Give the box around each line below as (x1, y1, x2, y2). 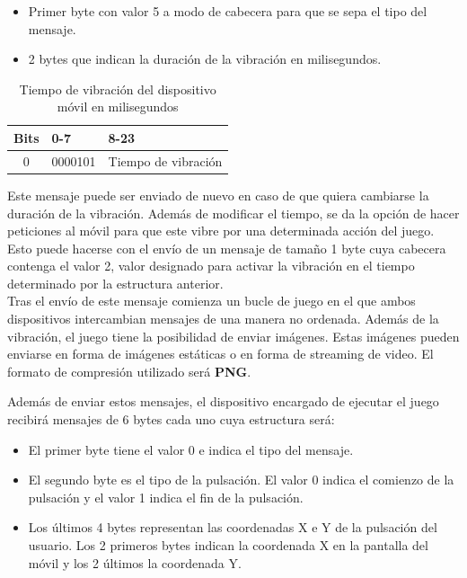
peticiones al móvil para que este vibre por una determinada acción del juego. (7, 221, 435, 240)
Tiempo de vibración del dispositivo (19, 79, 216, 98)
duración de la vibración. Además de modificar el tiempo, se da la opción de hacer (7, 203, 460, 222)
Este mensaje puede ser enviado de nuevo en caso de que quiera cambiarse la (7, 185, 429, 204)
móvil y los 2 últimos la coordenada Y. (28, 553, 242, 572)
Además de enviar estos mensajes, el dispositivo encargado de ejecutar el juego (7, 392, 439, 411)
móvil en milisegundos (57, 97, 179, 116)
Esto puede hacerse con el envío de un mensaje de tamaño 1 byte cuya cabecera (7, 238, 446, 257)
